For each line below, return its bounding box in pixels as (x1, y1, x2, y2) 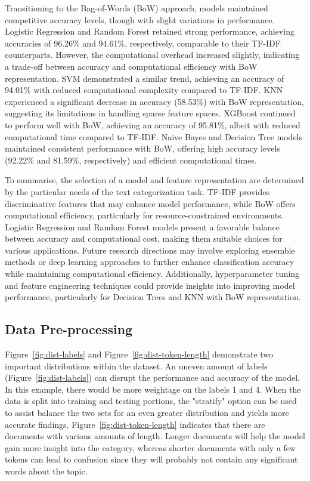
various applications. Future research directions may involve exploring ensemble (5, 243, 295, 256)
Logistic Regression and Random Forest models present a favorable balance (5, 220, 280, 233)
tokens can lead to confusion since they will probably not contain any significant (5, 453, 298, 465)
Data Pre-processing (5, 320, 133, 338)
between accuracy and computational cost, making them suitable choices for (5, 232, 283, 245)
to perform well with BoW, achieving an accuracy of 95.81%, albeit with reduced (5, 118, 300, 131)
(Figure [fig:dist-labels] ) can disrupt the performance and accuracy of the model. (5, 371, 300, 384)
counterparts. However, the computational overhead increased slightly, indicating (5, 48, 300, 61)
